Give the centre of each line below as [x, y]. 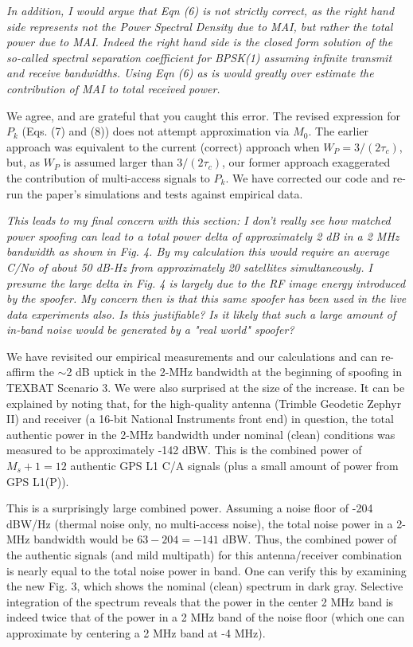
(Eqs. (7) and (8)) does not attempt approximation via [156, 131]
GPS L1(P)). [38, 481]
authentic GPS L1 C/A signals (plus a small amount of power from [234, 466]
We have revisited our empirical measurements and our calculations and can [192, 356]
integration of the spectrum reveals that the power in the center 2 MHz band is [200, 601]
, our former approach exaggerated [306, 162]
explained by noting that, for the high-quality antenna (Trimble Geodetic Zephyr [204, 403]
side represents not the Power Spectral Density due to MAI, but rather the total [200, 26]
